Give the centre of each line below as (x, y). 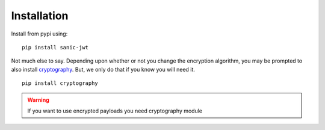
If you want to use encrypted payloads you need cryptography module (115, 111)
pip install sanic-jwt (55, 47)
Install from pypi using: (39, 34)
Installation (40, 16)
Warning (38, 100)
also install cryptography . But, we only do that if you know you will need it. (103, 69)
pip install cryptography (60, 83)
